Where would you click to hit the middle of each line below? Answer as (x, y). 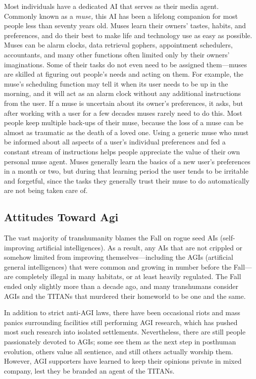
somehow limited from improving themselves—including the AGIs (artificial (119, 257)
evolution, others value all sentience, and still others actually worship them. (119, 351)
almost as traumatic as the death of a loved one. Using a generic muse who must (126, 132)
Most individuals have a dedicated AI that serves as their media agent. (111, 6)
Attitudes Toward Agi (61, 217)
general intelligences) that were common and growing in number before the (118, 266)
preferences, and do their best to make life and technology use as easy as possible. (128, 35)
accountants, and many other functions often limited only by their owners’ (117, 54)
